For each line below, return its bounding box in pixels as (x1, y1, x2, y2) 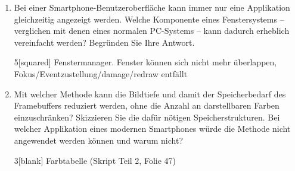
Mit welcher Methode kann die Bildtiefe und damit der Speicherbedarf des (14, 87, 286, 100)
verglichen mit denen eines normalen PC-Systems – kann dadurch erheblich (14, 24, 290, 37)
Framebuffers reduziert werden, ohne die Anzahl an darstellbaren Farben (14, 99, 280, 112)
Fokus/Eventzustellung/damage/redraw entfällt (14, 67, 188, 80)
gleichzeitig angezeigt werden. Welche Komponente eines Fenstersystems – (14, 12, 284, 25)
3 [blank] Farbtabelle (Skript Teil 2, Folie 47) (14, 154, 176, 166)
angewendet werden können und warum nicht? (14, 134, 183, 146)
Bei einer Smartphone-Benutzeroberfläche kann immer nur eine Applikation (14, 1, 290, 13)
